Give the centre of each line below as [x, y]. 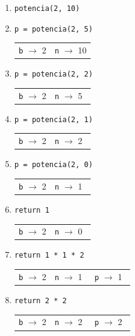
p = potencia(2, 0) [54, 165]
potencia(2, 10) [47, 9]
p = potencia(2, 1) [54, 119]
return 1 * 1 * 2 [49, 255]
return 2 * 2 [40, 301]
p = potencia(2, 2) [54, 74]
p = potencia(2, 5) [54, 29]
